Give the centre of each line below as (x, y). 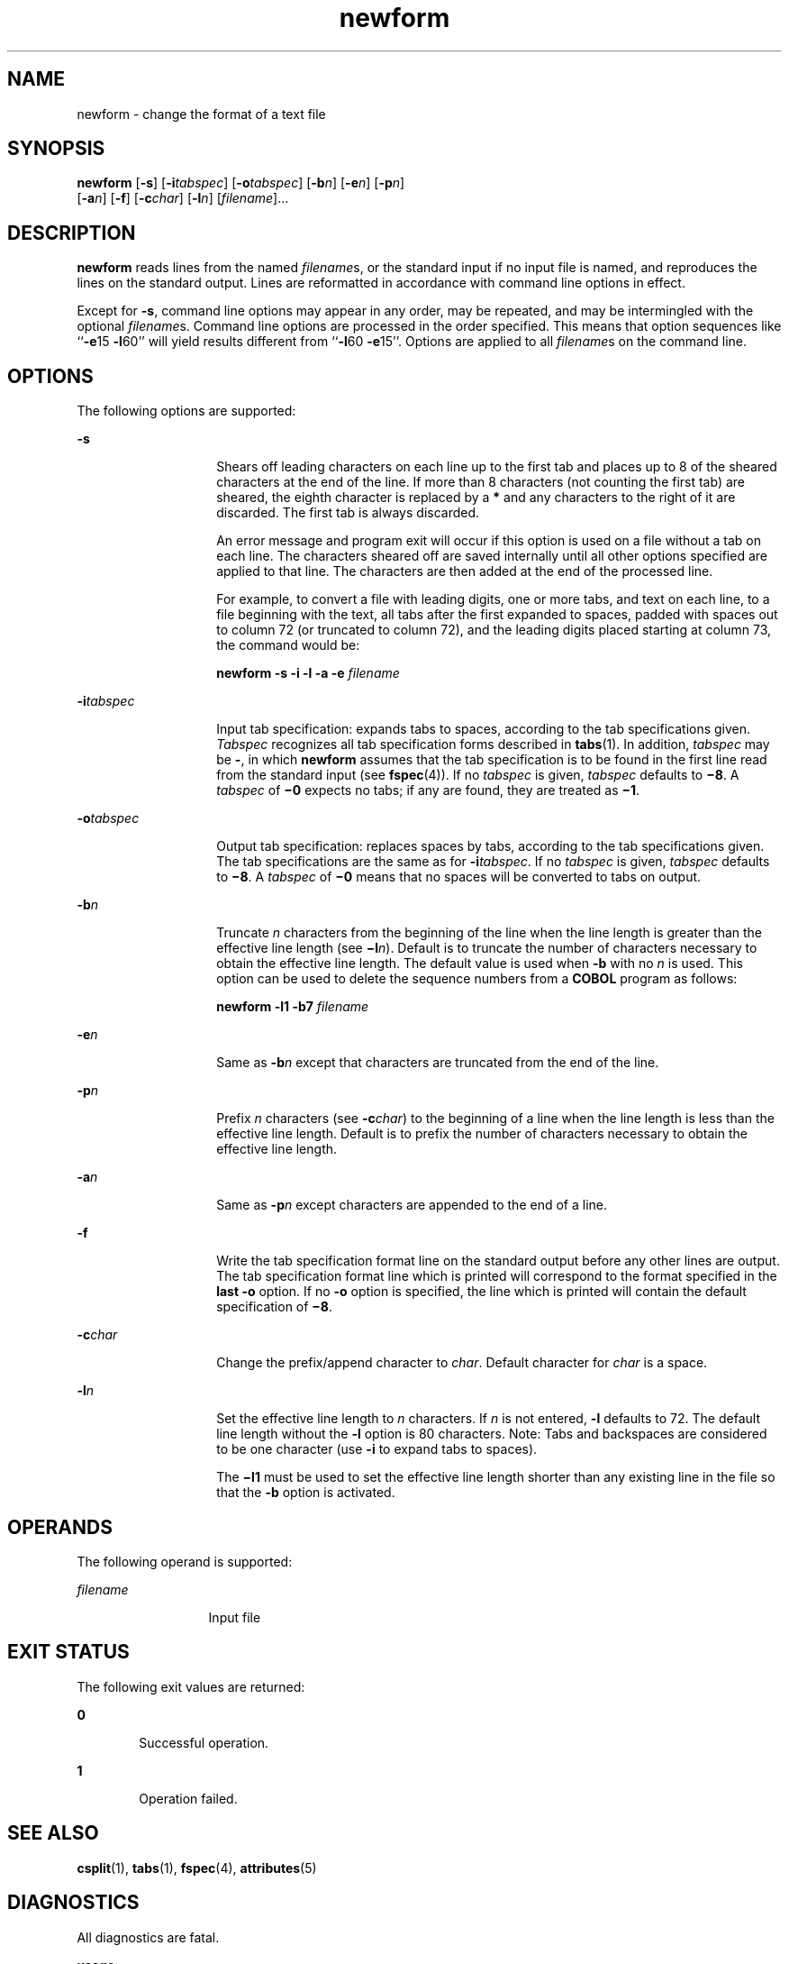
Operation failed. (188, 1798)
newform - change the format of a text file (201, 114)
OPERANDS (60, 1527)
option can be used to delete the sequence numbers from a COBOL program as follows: (477, 979)
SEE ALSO (53, 1833)
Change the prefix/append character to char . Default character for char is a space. (462, 1363)
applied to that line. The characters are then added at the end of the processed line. (465, 571)
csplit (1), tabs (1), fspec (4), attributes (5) (197, 1868)
